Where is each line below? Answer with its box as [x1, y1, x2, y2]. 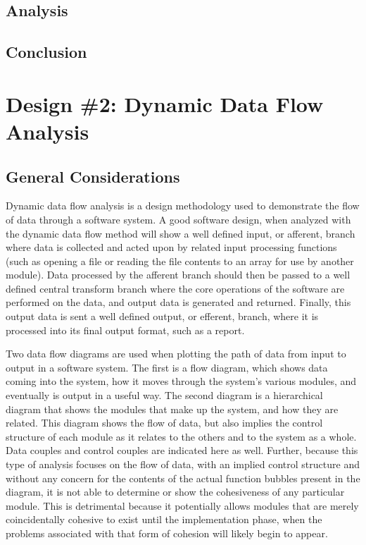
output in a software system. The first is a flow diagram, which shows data [6, 360, 328, 374]
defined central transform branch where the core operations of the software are [6, 281, 345, 295]
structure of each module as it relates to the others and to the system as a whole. [6, 429, 357, 443]
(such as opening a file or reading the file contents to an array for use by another [6, 253, 354, 268]
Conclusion [6, 41, 87, 63]
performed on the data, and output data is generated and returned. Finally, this [6, 295, 351, 310]
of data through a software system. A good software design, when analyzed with [6, 212, 351, 226]
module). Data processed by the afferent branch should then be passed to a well [6, 267, 351, 282]
